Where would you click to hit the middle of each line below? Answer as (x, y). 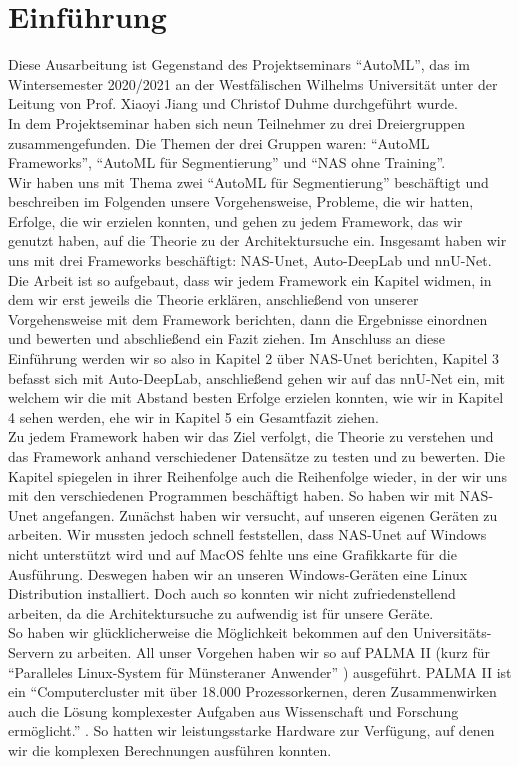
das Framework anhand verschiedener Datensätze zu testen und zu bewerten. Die (256, 456)
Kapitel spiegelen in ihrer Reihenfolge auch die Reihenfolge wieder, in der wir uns (257, 475)
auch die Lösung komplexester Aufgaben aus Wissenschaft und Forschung (233, 710)
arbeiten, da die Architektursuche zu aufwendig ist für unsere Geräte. (221, 612)
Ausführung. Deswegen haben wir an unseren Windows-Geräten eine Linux (238, 573)
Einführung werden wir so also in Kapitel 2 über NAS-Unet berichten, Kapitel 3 (253, 358)
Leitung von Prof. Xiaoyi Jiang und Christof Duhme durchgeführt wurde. (233, 103)
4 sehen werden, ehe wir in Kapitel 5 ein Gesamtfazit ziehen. (193, 416)
